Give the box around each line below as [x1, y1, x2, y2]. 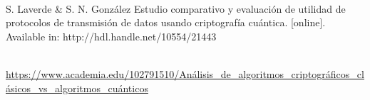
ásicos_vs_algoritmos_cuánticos [6, 80, 148, 95]
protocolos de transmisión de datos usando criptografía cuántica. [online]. [6, 15, 326, 30]
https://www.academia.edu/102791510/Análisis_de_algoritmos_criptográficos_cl [6, 66, 364, 81]
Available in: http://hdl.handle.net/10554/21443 [6, 28, 217, 43]
